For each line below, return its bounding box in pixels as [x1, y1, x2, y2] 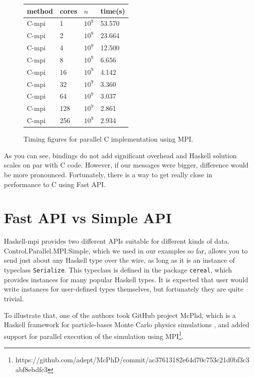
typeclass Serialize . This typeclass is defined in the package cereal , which [4, 265, 232, 275]
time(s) [100, 5, 126, 16]
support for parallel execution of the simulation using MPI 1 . [4, 329, 184, 341]
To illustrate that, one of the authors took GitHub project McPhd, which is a [4, 310, 236, 320]
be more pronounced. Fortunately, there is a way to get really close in [4, 169, 212, 179]
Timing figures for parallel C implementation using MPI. [23, 134, 193, 144]
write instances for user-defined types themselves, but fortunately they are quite [4, 284, 243, 294]
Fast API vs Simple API [4, 208, 172, 228]
